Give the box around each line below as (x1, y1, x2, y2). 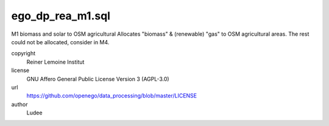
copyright (11, 50, 36, 57)
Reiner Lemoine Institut (26, 58, 85, 65)
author (11, 101, 28, 108)
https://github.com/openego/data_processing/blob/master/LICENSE (26, 92, 197, 99)
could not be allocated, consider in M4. (11, 38, 110, 45)
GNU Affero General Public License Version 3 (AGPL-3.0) (26, 75, 170, 82)
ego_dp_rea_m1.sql (11, 9, 111, 22)
